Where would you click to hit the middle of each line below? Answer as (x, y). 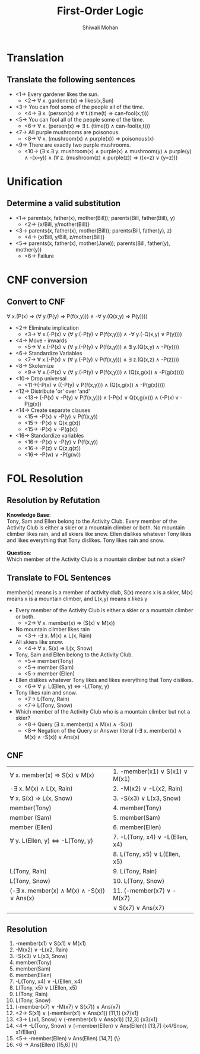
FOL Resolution (45, 478)
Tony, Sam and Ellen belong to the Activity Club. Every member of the (92, 521)
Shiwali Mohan (100, 27)
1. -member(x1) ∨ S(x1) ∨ (150, 771)
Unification (35, 182)
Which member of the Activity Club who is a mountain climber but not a (103, 711)
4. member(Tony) (137, 808)
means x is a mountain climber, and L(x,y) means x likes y (77, 599)
